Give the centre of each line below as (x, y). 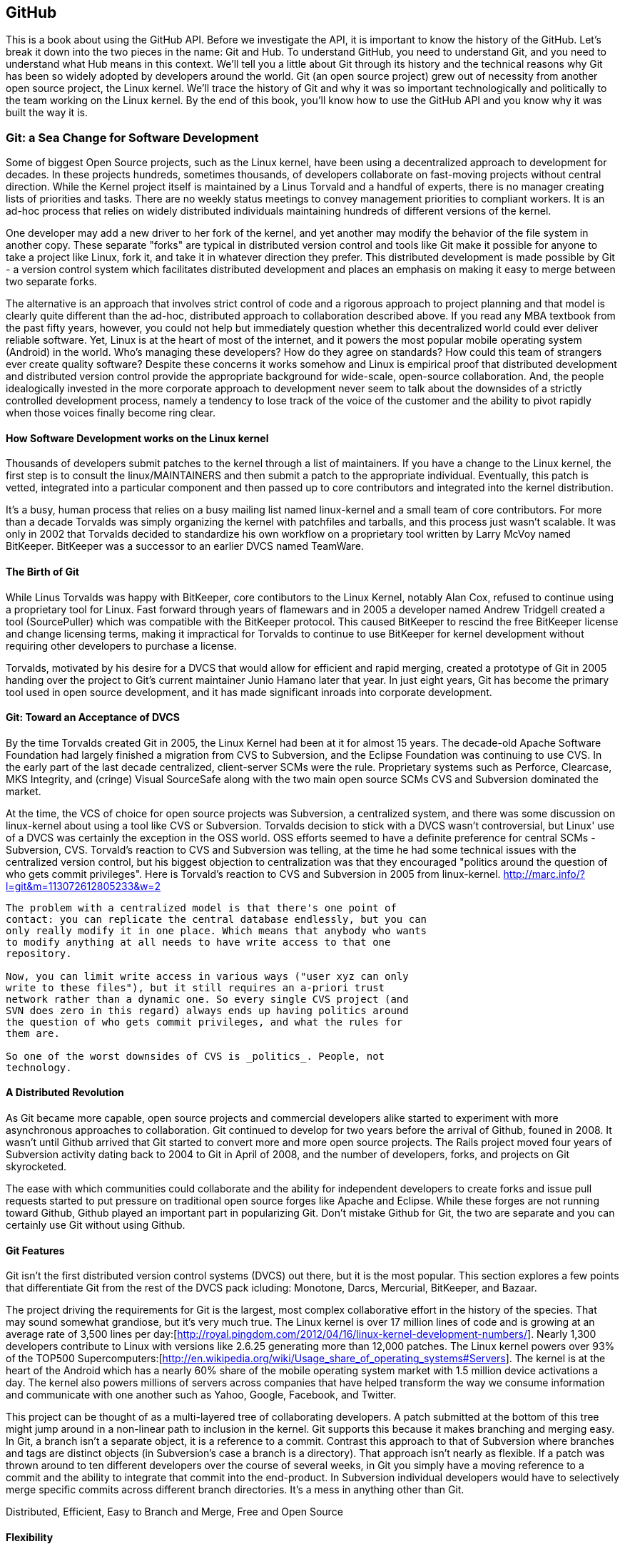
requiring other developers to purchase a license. (121, 645)
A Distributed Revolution (65, 1093)
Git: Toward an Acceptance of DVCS (93, 717)
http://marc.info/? (544, 874)
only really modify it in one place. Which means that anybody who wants (217, 930)
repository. (39, 953)
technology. (39, 1067)
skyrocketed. (36, 1167)
